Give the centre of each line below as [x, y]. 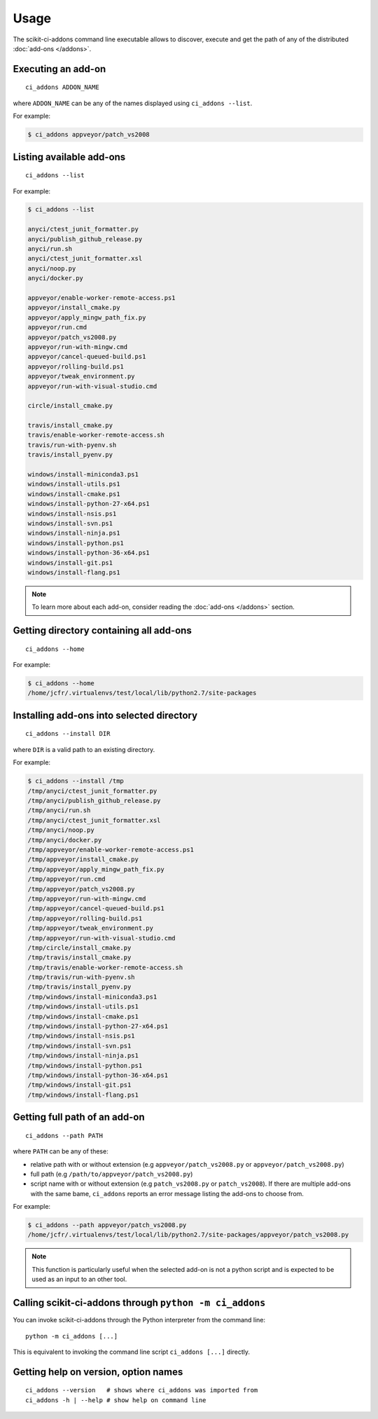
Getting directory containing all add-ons [102, 631]
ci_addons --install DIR [68, 734]
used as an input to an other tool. [79, 1280]
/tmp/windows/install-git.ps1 [79, 1085]
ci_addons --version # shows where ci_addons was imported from [142, 1390]
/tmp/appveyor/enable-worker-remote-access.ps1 [111, 849]
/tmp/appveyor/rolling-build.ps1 [85, 918]
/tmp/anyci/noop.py [61, 830]
